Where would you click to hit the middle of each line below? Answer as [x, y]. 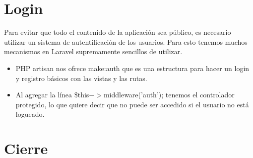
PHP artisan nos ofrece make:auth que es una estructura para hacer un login [132, 68]
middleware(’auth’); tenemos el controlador [169, 95]
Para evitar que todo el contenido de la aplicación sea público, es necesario [118, 32]
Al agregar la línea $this [52, 95]
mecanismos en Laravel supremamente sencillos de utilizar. [93, 51]
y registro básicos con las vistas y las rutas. [81, 78]
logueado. [30, 114]
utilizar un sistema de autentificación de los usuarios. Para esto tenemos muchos [126, 41]
